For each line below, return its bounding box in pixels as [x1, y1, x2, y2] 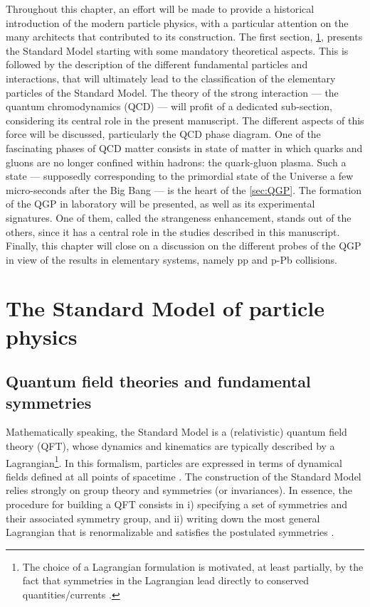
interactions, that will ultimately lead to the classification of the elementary [6, 70, 336, 85]
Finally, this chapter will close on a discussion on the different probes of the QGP [6, 238, 361, 253]
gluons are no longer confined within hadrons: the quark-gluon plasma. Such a [6, 154, 347, 169]
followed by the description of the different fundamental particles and [6, 57, 308, 72]
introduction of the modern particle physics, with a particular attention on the [6, 15, 349, 30]
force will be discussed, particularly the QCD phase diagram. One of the [6, 127, 321, 141]
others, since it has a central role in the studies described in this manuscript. [6, 224, 340, 239]
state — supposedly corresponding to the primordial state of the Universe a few [6, 168, 354, 183]
